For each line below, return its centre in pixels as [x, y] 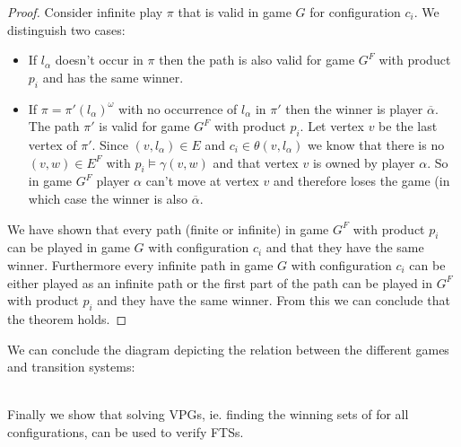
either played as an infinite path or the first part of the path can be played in [220, 282]
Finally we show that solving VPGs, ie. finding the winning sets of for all [208, 414]
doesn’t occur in [99, 60]
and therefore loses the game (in [361, 181]
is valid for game [144, 126]
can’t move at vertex [202, 181]
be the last [408, 126]
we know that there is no [376, 144]
